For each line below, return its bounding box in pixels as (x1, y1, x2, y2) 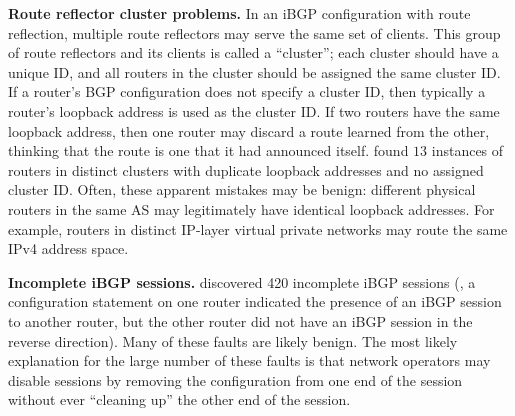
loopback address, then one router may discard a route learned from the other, (8, 120, 490, 141)
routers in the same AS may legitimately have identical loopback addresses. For (8, 198, 495, 219)
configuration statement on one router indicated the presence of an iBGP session (8, 291, 502, 312)
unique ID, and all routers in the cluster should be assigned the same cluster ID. (8, 61, 501, 82)
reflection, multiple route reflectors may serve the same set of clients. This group (8, 22, 501, 43)
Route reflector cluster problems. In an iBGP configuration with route (8, 3, 471, 23)
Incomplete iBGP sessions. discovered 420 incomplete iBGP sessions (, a (8, 271, 476, 292)
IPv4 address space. (8, 238, 129, 259)
